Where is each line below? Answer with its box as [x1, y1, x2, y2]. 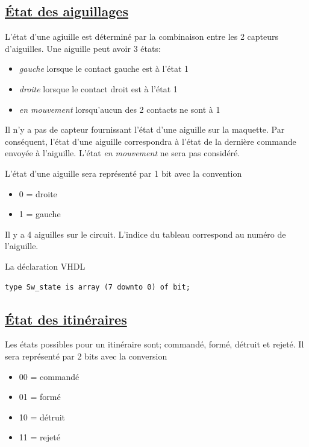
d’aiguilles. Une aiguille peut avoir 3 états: [5, 42, 161, 54]
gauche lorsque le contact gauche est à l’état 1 [19, 62, 189, 75]
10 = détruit [19, 410, 66, 423]
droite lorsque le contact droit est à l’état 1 [19, 82, 178, 95]
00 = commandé [19, 370, 80, 382]
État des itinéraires [5, 309, 127, 328]
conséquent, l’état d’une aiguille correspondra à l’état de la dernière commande [5, 135, 296, 147]
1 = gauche [19, 208, 61, 220]
